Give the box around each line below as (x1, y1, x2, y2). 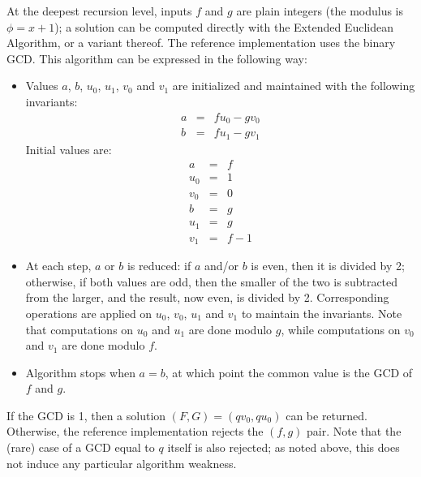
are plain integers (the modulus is (236, 2, 404, 19)
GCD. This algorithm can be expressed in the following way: (6, 49, 307, 67)
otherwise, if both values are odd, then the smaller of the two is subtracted (25, 273, 398, 290)
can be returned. (286, 406, 367, 423)
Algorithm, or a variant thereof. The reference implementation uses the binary (6, 34, 396, 51)
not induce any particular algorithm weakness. (6, 454, 237, 471)
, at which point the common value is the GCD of (165, 363, 413, 380)
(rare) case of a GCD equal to (6, 439, 155, 456)
